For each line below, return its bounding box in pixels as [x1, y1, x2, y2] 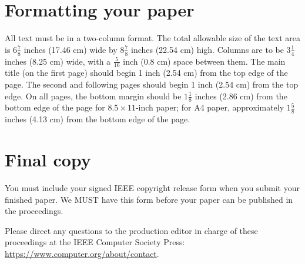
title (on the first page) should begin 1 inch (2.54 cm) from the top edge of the [5, 66, 288, 79]
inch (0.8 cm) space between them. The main [123, 55, 286, 67]
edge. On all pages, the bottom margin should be [5, 89, 182, 102]
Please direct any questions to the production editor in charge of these [5, 224, 258, 236]
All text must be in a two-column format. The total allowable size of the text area [5, 32, 301, 44]
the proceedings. [5, 205, 63, 217]
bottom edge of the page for [5, 101, 105, 113]
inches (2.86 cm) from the [195, 89, 287, 102]
